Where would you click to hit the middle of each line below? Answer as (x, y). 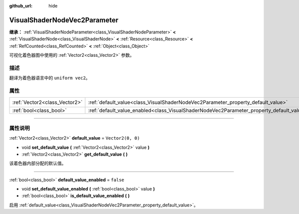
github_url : (21, 6)
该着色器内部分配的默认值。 (38, 163)
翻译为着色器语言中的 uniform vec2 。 (50, 78)
